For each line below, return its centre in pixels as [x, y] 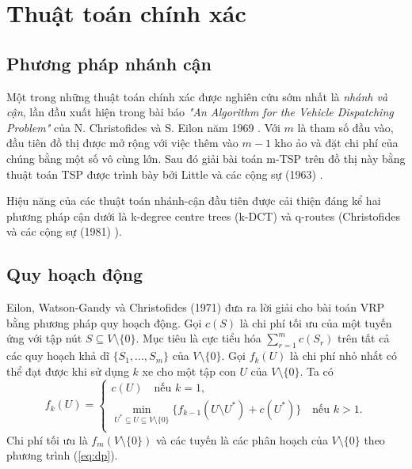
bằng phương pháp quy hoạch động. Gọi [104, 322]
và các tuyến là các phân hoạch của [242, 439]
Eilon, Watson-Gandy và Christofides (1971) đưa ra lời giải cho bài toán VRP [196, 307]
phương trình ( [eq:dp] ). [62, 455]
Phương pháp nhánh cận [109, 63]
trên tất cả [364, 338]
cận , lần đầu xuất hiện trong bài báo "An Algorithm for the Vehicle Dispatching [200, 112]
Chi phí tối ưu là [47, 439]
